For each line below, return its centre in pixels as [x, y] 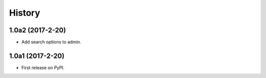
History [25, 13]
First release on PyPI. [43, 67]
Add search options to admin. [51, 42]
